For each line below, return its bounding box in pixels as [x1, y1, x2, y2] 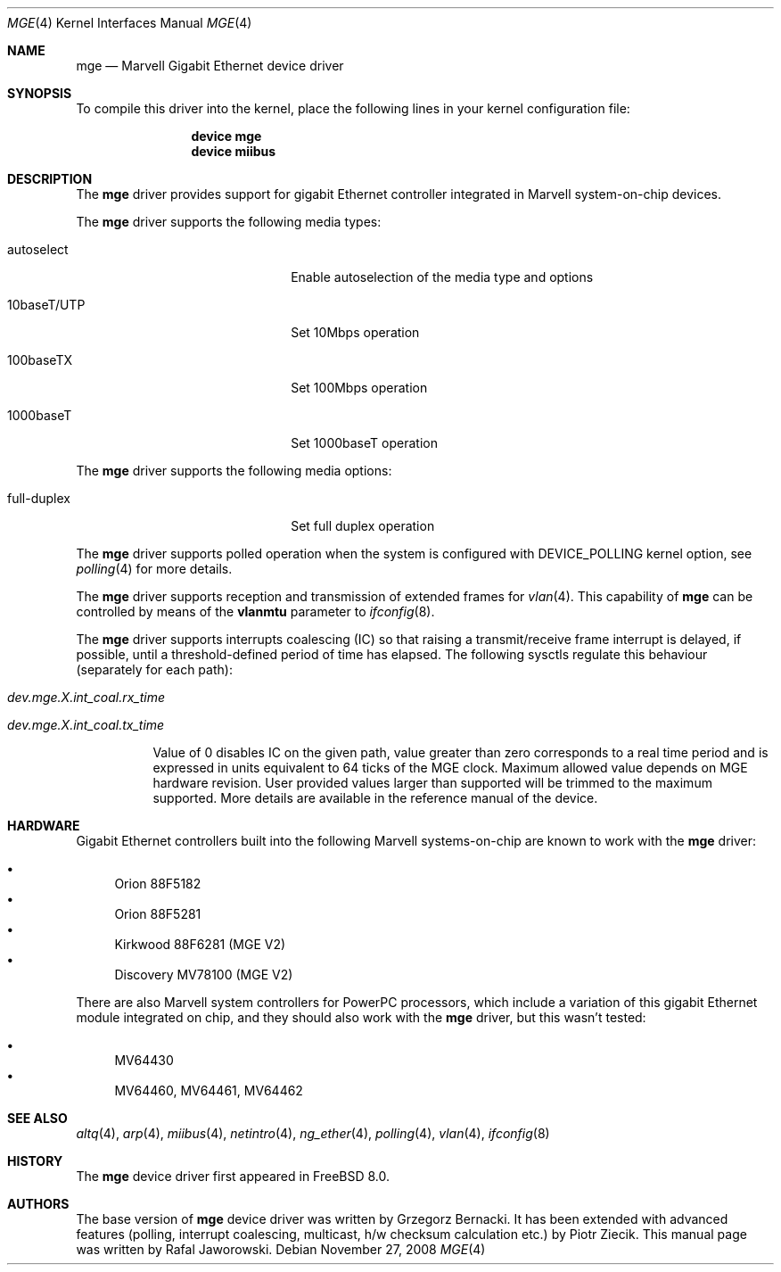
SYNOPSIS [7, 86, 72, 101]
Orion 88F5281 [114, 906, 201, 921]
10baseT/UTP [7, 297, 86, 312]
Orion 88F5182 [114, 876, 201, 891]
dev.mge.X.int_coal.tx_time [7, 717, 165, 732]
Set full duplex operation [291, 518, 435, 533]
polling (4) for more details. [76, 561, 233, 576]
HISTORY [7, 1153, 63, 1169]
